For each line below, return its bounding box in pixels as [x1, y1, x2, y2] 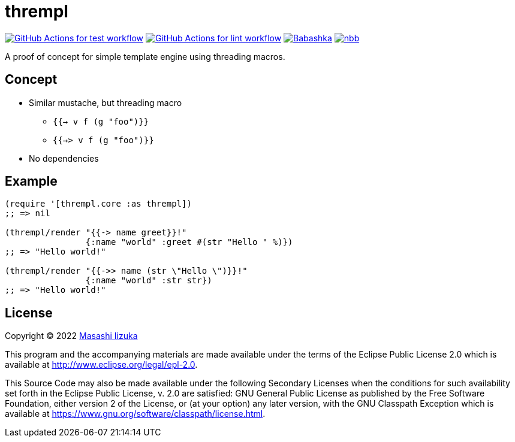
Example [5, 174, 58, 189]
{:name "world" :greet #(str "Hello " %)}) [85, 237, 293, 247]
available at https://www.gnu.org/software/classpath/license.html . [5, 408, 266, 419]
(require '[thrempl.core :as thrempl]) [5, 199, 192, 209]
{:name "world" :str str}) [85, 276, 212, 286]
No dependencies [29, 153, 99, 164]
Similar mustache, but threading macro [29, 97, 182, 108]
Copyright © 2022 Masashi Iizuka [5, 331, 138, 341]
